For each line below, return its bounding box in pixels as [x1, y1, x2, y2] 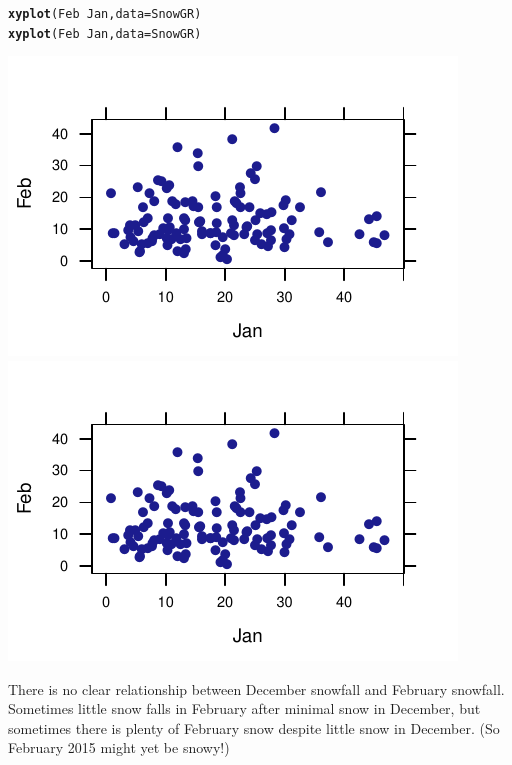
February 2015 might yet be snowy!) [8, 737, 230, 758]
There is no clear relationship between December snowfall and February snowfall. [8, 678, 505, 699]
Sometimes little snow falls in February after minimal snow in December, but [8, 698, 481, 719]
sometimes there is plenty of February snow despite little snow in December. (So [8, 717, 500, 738]
